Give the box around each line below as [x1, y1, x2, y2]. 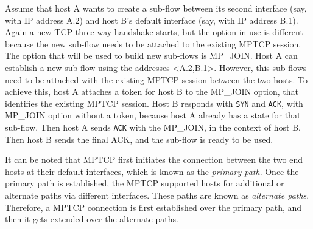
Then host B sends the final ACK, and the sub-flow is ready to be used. [5, 132, 273, 145]
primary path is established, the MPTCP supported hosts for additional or [5, 177, 284, 190]
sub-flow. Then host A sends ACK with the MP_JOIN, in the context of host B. [5, 121, 301, 133]
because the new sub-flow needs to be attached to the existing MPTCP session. [5, 37, 301, 50]
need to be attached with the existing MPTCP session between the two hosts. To [5, 73, 308, 86]
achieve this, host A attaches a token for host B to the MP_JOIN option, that [5, 85, 298, 98]
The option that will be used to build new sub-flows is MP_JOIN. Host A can [5, 49, 298, 62]
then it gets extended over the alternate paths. [5, 213, 178, 225]
